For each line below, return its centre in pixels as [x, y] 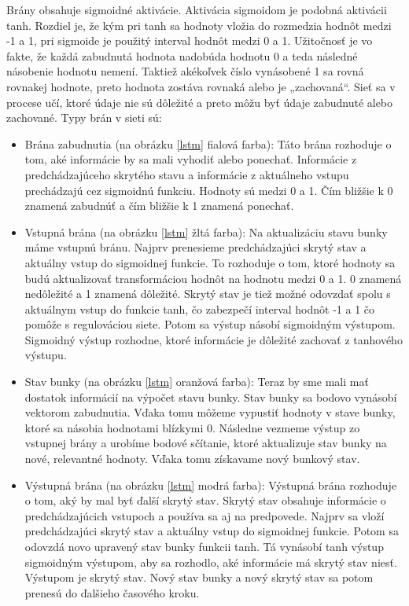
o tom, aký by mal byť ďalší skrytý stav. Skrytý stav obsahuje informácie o [205, 500]
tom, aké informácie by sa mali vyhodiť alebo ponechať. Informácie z [191, 159]
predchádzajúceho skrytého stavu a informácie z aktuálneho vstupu [187, 174]
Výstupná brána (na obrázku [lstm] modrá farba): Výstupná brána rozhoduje [211, 485]
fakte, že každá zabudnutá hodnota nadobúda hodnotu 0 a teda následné [182, 55]
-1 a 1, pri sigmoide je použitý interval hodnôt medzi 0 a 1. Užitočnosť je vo [190, 40]
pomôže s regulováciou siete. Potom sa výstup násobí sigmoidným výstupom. [210, 324]
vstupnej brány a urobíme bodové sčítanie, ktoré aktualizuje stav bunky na [206, 443]
